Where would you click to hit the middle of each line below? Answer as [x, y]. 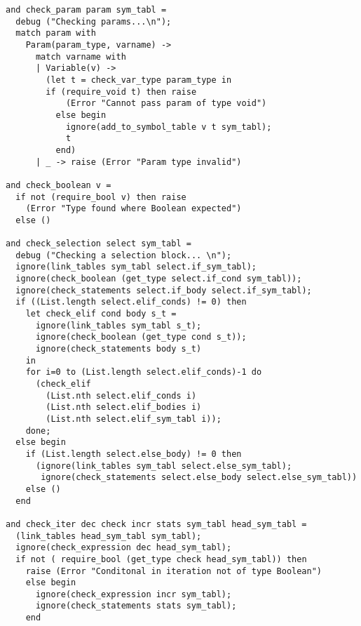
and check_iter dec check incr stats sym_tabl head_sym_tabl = [156, 524]
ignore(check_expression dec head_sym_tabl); [124, 548]
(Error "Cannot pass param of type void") [166, 104]
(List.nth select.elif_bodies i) [124, 407]
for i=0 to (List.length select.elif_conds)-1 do [144, 372]
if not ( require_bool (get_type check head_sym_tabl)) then [161, 559]
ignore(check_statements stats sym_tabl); [136, 606]
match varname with [81, 56]
